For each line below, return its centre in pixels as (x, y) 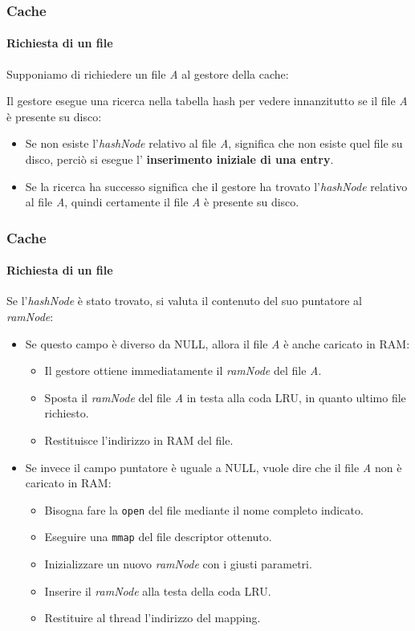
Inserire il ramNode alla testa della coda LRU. (158, 590)
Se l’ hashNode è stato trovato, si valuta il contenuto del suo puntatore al (184, 301)
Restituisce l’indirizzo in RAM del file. (139, 440)
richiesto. (67, 413)
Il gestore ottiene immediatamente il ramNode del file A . (183, 370)
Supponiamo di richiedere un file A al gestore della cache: (148, 73)
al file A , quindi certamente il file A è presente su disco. (162, 202)
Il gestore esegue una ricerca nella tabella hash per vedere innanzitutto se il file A (207, 101)
